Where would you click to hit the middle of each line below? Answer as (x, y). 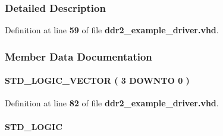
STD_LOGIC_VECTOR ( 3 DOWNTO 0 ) (97, 80)
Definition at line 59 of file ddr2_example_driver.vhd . (112, 30)
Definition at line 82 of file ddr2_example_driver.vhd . (112, 103)
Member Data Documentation (78, 56)
